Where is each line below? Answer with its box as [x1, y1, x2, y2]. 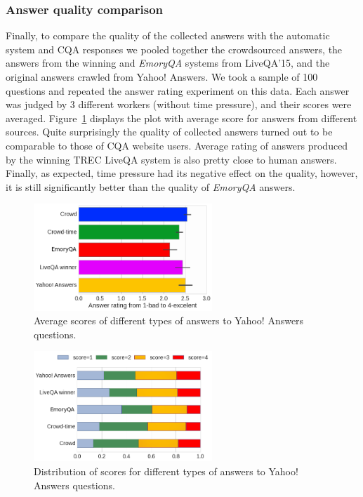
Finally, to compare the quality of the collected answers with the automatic [6, 28, 330, 43]
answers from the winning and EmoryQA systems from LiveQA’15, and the [6, 55, 330, 70]
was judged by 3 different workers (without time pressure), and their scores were [6, 97, 352, 112]
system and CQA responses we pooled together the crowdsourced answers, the [6, 41, 343, 56]
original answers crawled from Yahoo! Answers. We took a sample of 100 [6, 69, 318, 84]
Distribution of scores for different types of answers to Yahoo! [34, 463, 298, 478]
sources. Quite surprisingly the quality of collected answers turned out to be [6, 124, 333, 139]
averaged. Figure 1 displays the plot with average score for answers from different [6, 110, 357, 125]
